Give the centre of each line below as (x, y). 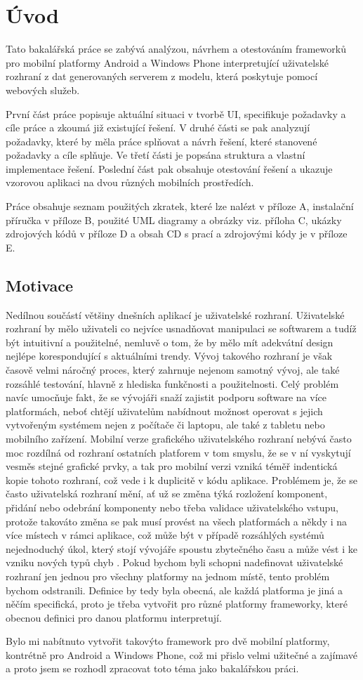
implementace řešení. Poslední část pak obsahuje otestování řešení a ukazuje (169, 168)
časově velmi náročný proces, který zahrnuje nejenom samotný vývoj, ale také (173, 370)
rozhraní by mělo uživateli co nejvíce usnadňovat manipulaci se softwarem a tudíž (181, 328)
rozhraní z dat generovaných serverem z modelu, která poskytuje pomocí (162, 76)
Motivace (40, 285)
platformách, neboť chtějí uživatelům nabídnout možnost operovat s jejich (164, 411)
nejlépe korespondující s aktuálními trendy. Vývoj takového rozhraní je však (169, 356)
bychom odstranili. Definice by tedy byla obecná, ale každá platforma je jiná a (174, 590)
